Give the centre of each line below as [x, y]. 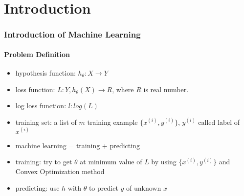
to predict [103, 187]
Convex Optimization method [60, 171]
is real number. [166, 89]
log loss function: [41, 106]
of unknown [144, 187]
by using [164, 162]
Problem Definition [37, 54]
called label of [219, 122]
